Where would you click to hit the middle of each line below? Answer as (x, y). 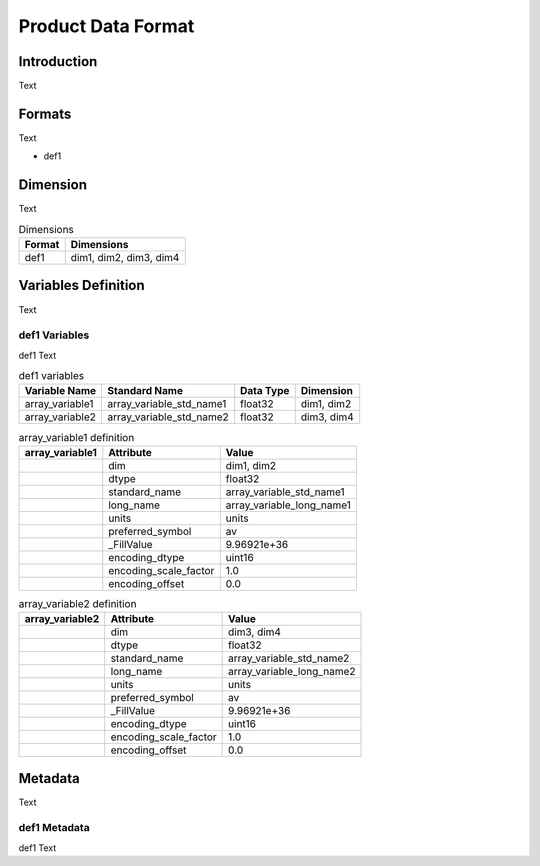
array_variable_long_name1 (288, 505)
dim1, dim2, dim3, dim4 (125, 258)
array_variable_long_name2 (292, 672)
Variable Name (60, 391)
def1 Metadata (54, 828)
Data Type (265, 391)
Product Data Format (106, 26)
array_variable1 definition (76, 437)
